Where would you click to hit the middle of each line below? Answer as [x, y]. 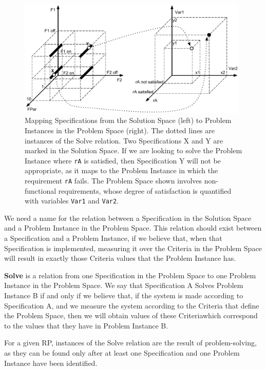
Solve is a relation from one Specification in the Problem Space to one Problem [130, 275]
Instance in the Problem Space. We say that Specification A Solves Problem [124, 285]
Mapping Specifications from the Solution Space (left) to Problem [128, 120]
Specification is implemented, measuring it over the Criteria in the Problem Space [133, 248]
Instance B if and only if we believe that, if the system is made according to [124, 295]
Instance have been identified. [51, 363]
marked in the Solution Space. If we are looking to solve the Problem [134, 150]
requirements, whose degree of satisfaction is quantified [145, 190]
